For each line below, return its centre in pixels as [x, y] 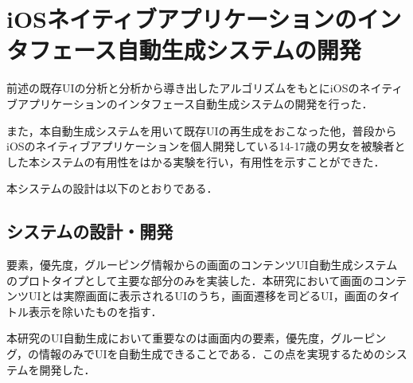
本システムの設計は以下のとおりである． [112, 188]
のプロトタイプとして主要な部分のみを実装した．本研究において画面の [190, 280]
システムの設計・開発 [90, 231]
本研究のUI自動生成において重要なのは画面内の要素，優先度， [169, 338]
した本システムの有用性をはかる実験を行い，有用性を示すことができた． [196, 161]
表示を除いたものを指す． [95, 311]
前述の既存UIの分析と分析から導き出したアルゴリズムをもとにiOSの [183, 88]
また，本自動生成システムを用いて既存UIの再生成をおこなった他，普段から [202, 130]
